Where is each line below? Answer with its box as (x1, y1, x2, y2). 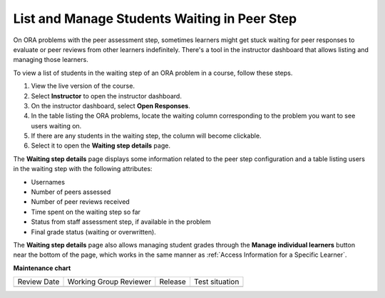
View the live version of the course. (31, 82, 135, 91)
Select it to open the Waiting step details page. (31, 141, 171, 150)
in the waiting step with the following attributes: (13, 165, 153, 173)
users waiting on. (31, 121, 82, 130)
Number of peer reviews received (31, 197, 130, 206)
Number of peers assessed (31, 187, 111, 196)
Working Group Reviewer (67, 277, 152, 287)
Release (159, 277, 187, 287)
